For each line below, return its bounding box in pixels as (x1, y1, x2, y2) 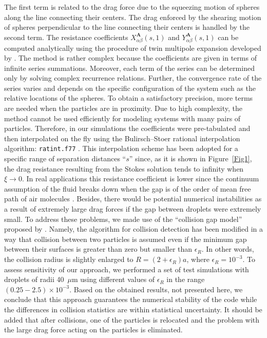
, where (186, 254, 209, 265)
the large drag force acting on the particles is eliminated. (4, 324, 183, 335)
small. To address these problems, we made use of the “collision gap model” (4, 213, 242, 224)
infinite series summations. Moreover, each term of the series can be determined (4, 62, 255, 73)
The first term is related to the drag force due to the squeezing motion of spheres (4, 2, 260, 12)
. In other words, (201, 243, 254, 254)
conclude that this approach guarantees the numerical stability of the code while (4, 294, 257, 305)
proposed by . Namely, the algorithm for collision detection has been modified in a (4, 223, 263, 234)
